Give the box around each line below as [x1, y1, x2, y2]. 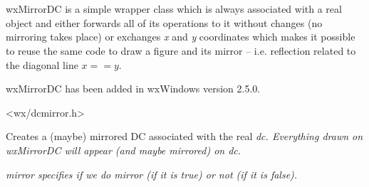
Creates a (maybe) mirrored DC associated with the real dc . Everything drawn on [6, 129, 363, 144]
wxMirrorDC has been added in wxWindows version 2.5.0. [6, 81, 261, 96]
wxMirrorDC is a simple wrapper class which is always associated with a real [6, 1, 342, 16]
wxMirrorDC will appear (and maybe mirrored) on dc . [6, 142, 241, 157]
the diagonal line [6, 57, 78, 72]
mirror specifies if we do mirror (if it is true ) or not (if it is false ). [6, 166, 298, 181]
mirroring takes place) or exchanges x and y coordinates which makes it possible [6, 29, 355, 44]
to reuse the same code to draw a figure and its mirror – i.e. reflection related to [6, 43, 356, 58]
